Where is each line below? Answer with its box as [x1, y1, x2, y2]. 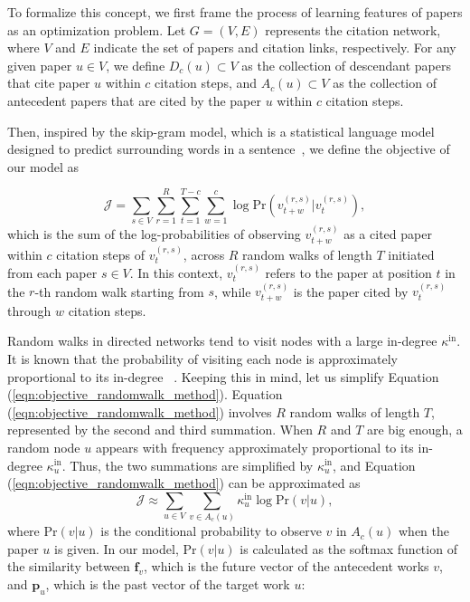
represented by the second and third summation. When [7, 420, 313, 439]
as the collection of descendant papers [241, 55, 452, 74]
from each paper [7, 263, 98, 282]
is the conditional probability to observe [100, 521, 322, 540]
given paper [7, 55, 72, 74]
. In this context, [129, 263, 223, 282]
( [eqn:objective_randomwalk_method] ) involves [7, 402, 272, 421]
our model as [7, 157, 80, 176]
